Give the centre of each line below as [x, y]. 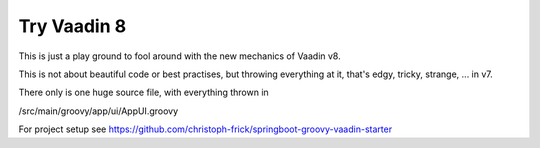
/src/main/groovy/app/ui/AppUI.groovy [98, 111]
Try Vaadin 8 [72, 26]
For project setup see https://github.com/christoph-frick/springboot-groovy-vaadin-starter [205, 129]
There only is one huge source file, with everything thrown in [143, 92]
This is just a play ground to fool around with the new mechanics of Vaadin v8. [179, 56]
